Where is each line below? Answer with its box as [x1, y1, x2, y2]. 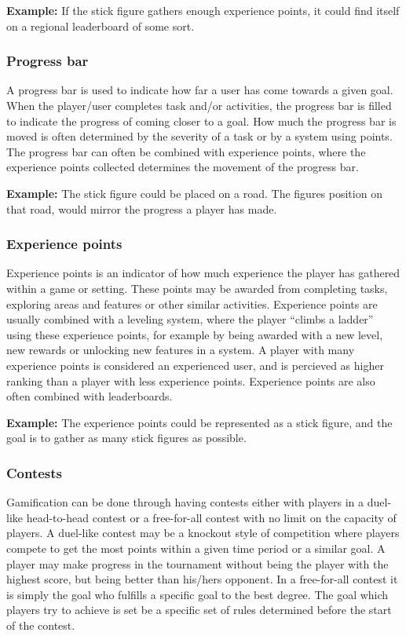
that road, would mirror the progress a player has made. [6, 200, 277, 217]
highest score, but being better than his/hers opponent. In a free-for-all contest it [6, 571, 398, 587]
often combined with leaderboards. [6, 388, 173, 404]
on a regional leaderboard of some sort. [6, 17, 195, 34]
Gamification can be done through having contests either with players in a [6, 494, 364, 510]
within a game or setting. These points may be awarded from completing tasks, [6, 280, 388, 296]
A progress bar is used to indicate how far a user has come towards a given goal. [6, 82, 393, 98]
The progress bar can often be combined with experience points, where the [6, 143, 366, 159]
